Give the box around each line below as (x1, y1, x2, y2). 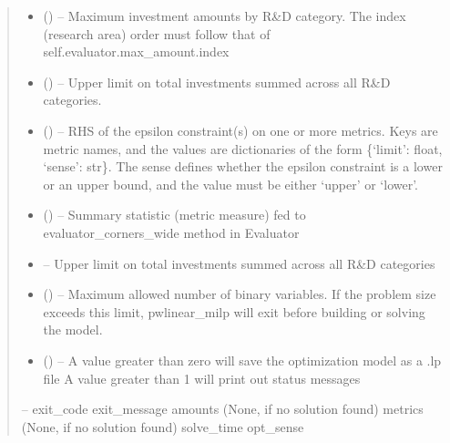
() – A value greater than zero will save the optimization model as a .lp (43, 350, 442, 369)
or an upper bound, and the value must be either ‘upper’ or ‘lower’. (43, 174, 419, 193)
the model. (43, 320, 103, 339)
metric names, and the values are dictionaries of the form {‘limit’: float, (43, 139, 443, 158)
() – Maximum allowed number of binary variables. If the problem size (43, 284, 436, 304)
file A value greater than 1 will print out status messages (43, 368, 361, 387)
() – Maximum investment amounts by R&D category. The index (43, 6, 406, 25)
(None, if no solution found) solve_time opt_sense (21, 417, 304, 436)
